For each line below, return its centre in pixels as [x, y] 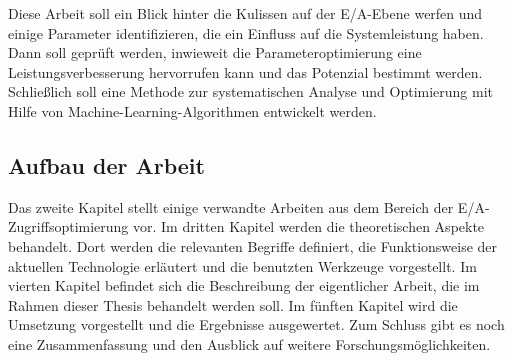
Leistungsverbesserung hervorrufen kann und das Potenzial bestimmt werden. [245, 71]
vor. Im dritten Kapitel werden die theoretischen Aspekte [309, 226]
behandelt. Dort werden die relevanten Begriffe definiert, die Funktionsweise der [253, 245]
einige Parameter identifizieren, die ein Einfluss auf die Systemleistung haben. [246, 32]
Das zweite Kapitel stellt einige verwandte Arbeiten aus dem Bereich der [231, 206]
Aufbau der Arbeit [106, 164]
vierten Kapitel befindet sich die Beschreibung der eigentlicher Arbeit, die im [244, 285]
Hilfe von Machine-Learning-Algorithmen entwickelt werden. [192, 110]
